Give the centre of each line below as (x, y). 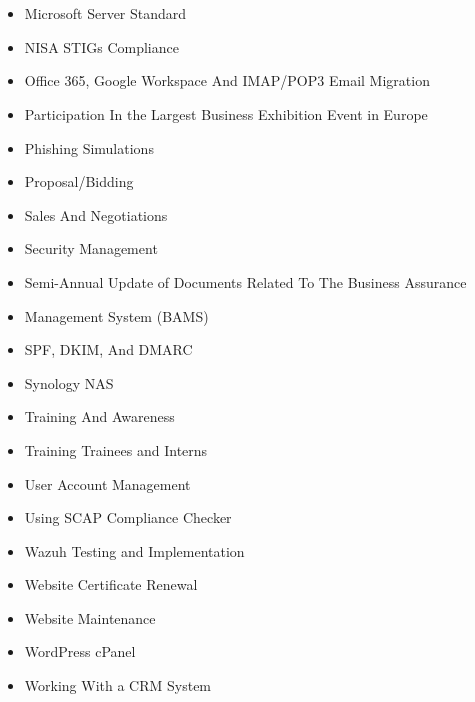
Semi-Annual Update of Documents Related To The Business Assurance (245, 281)
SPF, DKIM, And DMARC (108, 349)
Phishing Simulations (89, 147)
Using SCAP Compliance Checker (128, 517)
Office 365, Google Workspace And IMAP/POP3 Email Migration (227, 80)
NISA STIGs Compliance (101, 46)
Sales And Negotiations (96, 214)
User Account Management (107, 483)
